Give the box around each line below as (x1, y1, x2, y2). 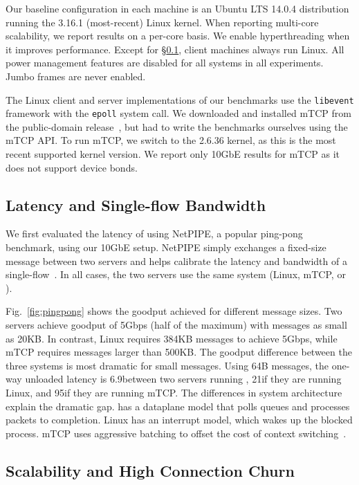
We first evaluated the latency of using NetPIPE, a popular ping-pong (6, 226, 303, 241)
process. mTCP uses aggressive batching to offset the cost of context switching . (6, 425, 347, 440)
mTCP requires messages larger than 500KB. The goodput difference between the (6, 345, 352, 359)
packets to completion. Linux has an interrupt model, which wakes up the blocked (6, 412, 353, 427)
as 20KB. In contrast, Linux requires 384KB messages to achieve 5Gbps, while (6, 331, 338, 345)
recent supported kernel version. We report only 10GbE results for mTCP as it (6, 147, 340, 161)
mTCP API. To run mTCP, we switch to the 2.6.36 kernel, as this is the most (6, 133, 336, 147)
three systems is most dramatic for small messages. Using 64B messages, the (6, 358, 329, 372)
